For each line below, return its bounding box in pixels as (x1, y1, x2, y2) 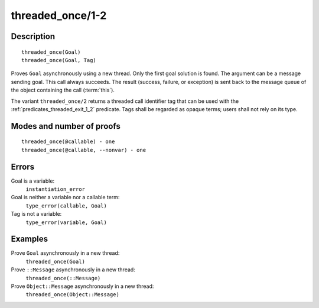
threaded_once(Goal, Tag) (21, 57, 97, 63)
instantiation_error (25, 186, 86, 192)
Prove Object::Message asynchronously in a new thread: (11, 283, 154, 290)
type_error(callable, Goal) (25, 202, 108, 209)
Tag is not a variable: (11, 210, 62, 218)
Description (11, 31, 56, 41)
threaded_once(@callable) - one (21, 138, 115, 145)
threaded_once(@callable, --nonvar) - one (21, 147, 147, 153)
